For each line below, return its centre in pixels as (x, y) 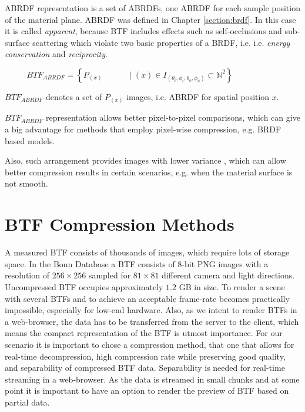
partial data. (27, 402)
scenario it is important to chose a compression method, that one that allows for (150, 344)
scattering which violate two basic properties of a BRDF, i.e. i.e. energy (161, 42)
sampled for (110, 275)
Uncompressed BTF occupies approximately (84, 286)
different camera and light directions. (228, 275)
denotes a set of (74, 96)
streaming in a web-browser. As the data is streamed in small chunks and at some (152, 379)
